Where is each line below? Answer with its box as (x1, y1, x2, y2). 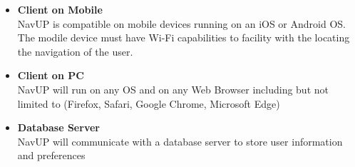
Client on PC (17, 68, 84, 83)
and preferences (17, 148, 86, 163)
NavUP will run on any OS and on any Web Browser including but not (17, 81, 329, 96)
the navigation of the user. (17, 44, 133, 59)
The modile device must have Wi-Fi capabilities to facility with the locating (17, 30, 350, 45)
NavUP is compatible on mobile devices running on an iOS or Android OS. (17, 16, 346, 31)
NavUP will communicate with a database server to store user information (17, 133, 343, 148)
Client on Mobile (17, 2, 103, 16)
